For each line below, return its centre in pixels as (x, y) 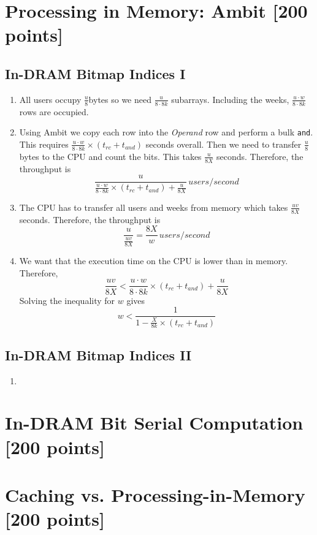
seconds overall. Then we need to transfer (223, 144)
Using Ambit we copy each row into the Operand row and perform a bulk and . (166, 132)
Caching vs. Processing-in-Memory (155, 494)
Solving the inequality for (67, 300)
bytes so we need (120, 99)
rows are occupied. (54, 111)
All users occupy (50, 99)
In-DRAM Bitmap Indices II (98, 355)
